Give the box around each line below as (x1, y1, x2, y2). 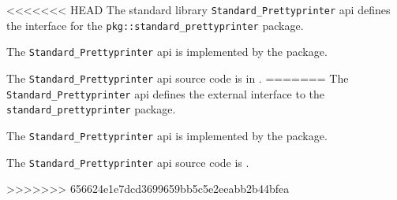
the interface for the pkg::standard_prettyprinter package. (6, 17, 304, 33)
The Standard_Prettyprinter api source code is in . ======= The (6, 69, 349, 86)
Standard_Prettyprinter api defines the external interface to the (6, 85, 325, 102)
